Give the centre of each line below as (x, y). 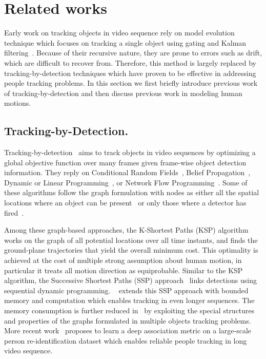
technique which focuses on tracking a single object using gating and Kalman (125, 42)
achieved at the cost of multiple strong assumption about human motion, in (123, 260)
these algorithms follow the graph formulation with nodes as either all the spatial (132, 192)
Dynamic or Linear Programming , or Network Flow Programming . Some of (126, 182)
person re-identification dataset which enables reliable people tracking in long (126, 340)
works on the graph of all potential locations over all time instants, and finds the (131, 240)
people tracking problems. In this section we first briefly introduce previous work (131, 83)
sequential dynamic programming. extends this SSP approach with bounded (126, 290)
